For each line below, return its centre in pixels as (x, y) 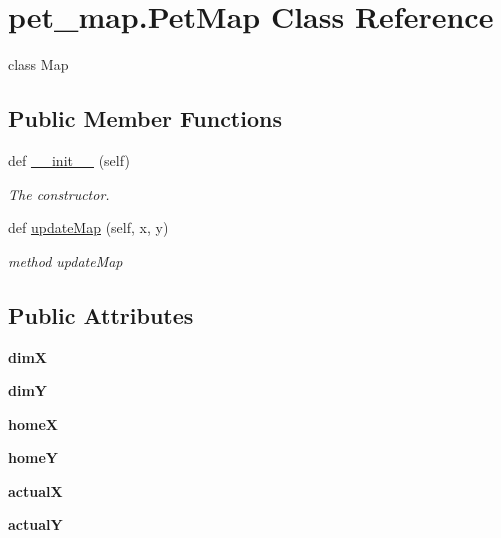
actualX (35, 490)
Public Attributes (101, 314)
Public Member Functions (145, 118)
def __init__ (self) (69, 159)
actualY (35, 524)
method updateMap (65, 260)
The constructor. (59, 193)
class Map (38, 64)
